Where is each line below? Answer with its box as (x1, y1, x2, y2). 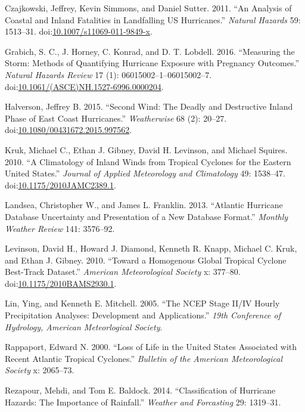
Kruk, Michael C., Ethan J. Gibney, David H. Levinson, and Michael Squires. (5, 143, 288, 156)
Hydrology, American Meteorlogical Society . (5, 320, 163, 333)
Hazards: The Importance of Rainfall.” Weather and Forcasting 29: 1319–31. (5, 395, 281, 408)
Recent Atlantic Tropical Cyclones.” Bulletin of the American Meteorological (5, 352, 282, 364)
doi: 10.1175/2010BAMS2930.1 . (5, 277, 117, 289)
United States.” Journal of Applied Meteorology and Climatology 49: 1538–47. (5, 167, 285, 179)
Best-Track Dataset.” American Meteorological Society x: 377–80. (5, 265, 241, 278)
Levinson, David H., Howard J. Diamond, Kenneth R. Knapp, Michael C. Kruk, (5, 242, 297, 255)
